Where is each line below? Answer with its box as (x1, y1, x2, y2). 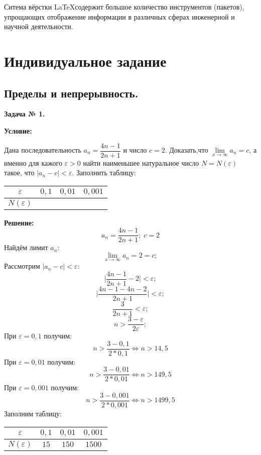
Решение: (4, 217, 34, 227)
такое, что (4, 167, 35, 178)
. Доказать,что (165, 145, 208, 155)
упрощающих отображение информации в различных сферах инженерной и (4, 11, 235, 22)
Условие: (4, 125, 32, 136)
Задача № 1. (4, 108, 45, 119)
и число (123, 145, 147, 155)
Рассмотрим (4, 261, 40, 271)
